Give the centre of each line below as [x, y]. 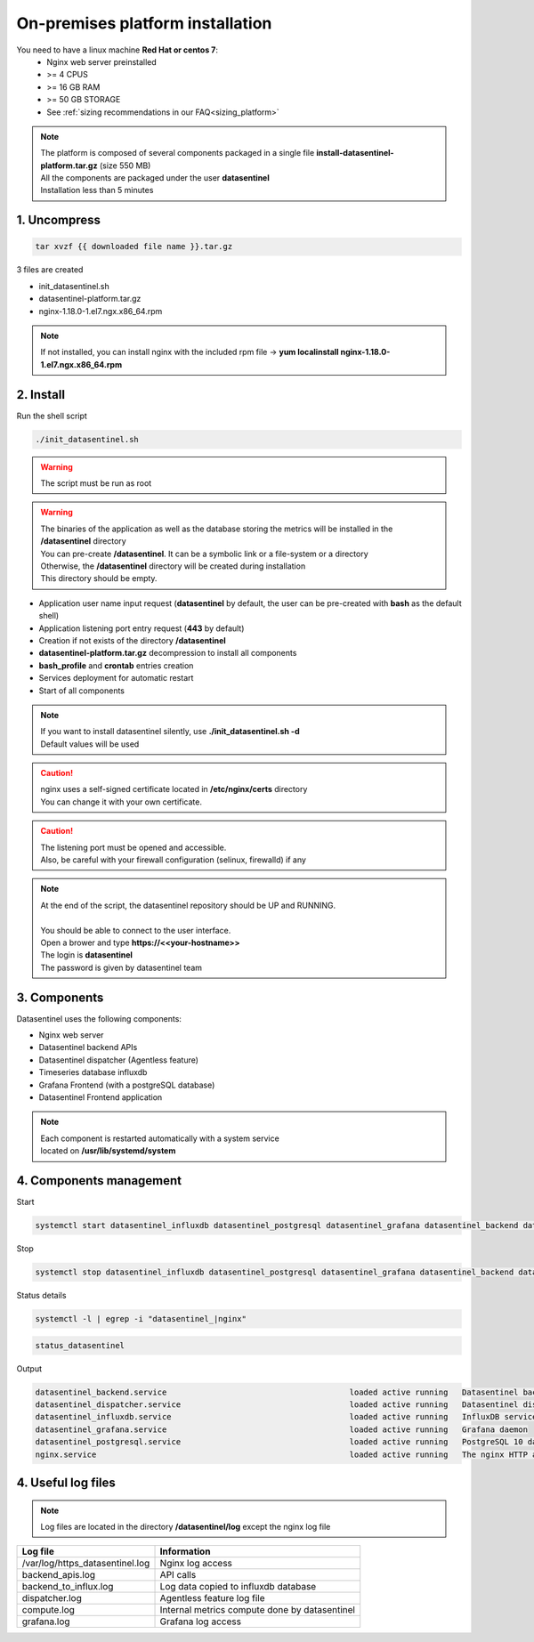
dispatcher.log [52, 1598]
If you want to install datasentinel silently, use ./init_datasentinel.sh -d [170, 732]
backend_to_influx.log [68, 1587]
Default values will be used [90, 744]
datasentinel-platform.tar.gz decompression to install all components [168, 653]
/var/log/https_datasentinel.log [86, 1564]
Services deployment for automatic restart [116, 678]
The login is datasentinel [87, 955]
